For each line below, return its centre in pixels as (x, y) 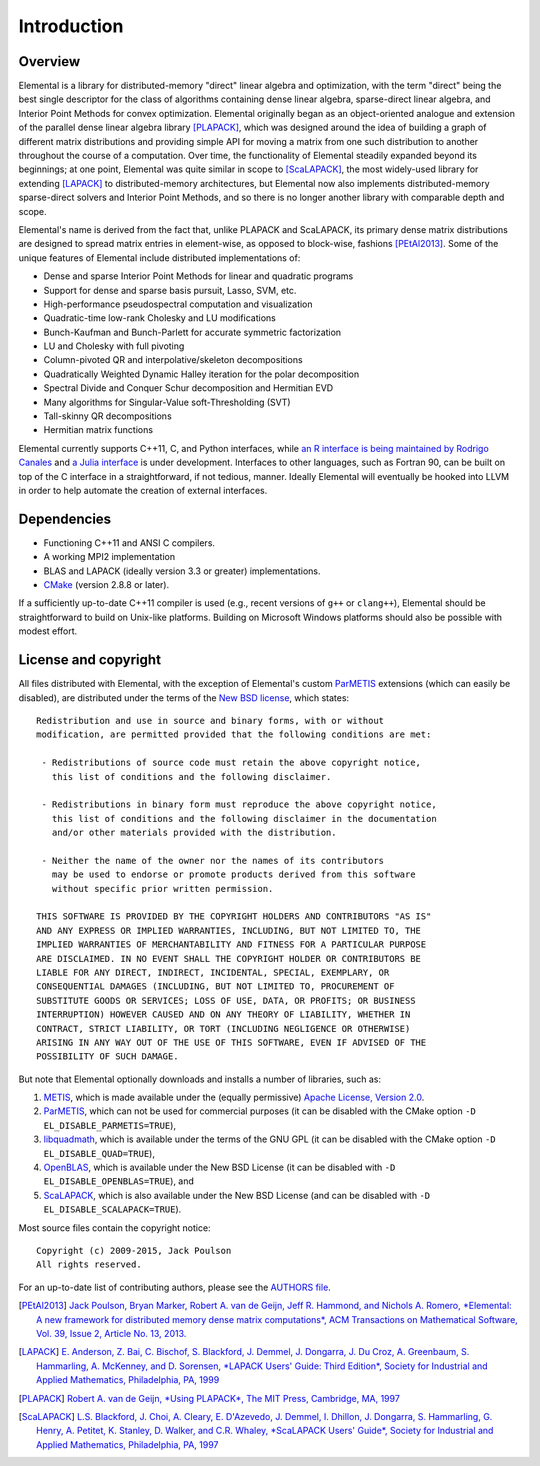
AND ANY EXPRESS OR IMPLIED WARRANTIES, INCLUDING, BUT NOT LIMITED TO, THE (229, 930)
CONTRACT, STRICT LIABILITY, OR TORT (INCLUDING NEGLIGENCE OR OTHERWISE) (223, 1028)
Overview (49, 61)
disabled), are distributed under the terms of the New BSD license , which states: (184, 697)
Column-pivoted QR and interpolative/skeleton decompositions (173, 360)
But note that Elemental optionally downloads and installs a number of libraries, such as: (200, 1079)
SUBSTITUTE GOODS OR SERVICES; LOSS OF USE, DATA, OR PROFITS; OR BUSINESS (226, 1000)
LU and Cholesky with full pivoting (114, 346)
